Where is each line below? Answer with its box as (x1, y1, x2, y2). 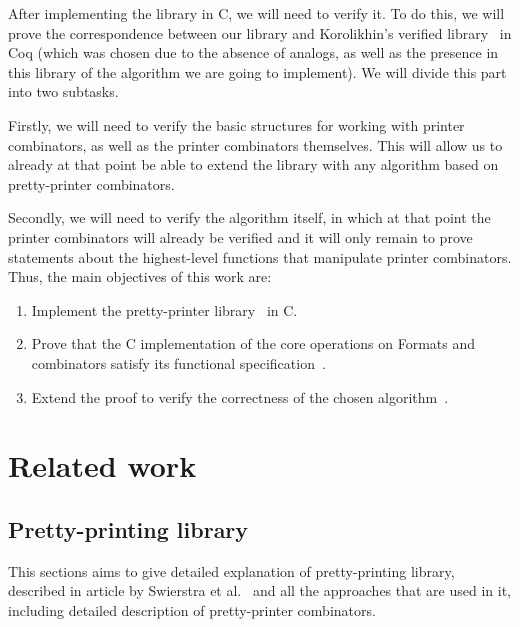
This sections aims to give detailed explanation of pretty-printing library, (8, 560, 455, 581)
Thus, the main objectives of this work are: (8, 266, 272, 287)
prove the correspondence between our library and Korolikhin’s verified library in (8, 22, 512, 43)
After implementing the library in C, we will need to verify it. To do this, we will (8, 3, 505, 23)
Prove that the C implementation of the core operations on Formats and (31, 333, 476, 354)
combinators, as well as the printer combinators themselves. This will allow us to (8, 134, 503, 155)
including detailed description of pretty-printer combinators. (8, 599, 376, 620)
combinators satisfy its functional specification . (31, 352, 326, 373)
